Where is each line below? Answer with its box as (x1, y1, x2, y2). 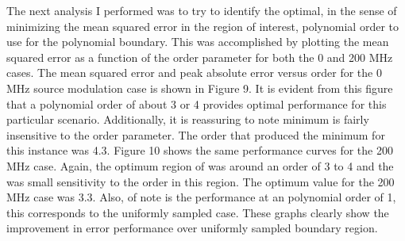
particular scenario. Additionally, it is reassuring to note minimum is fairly (6, 111, 369, 128)
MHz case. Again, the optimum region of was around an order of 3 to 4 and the (6, 157, 394, 174)
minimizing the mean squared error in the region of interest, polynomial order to (6, 17, 399, 34)
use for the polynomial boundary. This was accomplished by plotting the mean (6, 33, 389, 50)
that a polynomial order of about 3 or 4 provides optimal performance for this (6, 95, 387, 112)
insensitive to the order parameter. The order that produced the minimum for (6, 126, 385, 143)
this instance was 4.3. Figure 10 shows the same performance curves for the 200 (6, 142, 393, 159)
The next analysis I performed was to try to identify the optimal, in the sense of (6, 2, 397, 18)
